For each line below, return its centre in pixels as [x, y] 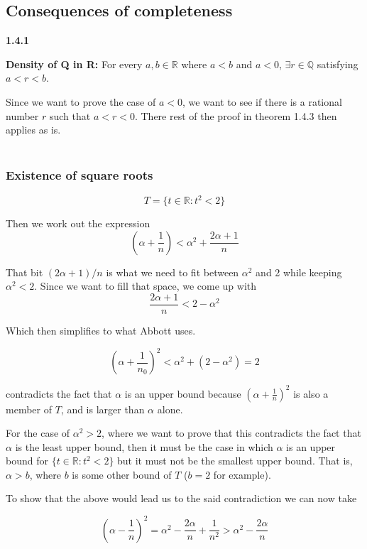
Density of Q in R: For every [74, 64]
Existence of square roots [80, 175]
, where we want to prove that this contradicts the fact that [231, 433]
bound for [27, 461]
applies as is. [33, 130]
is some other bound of [122, 474]
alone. [170, 409]
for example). [242, 474]
